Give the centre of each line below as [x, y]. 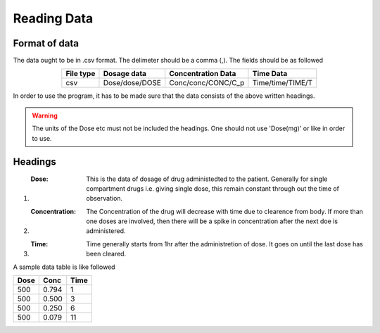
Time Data [270, 74]
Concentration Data [203, 74]
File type [81, 74]
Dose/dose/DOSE [132, 83]
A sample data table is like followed [64, 267]
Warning [45, 115]
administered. [106, 231]
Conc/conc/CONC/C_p [207, 83]
